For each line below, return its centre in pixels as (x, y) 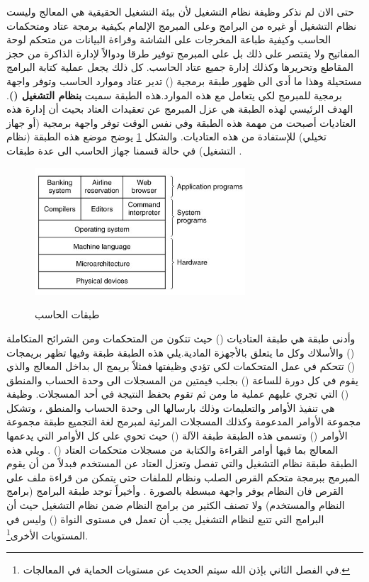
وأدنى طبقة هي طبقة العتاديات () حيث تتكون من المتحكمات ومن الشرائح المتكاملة (181, 338)
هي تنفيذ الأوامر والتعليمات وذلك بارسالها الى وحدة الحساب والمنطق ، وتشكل (171, 407)
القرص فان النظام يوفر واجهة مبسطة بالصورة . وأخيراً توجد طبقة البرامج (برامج (175, 491)
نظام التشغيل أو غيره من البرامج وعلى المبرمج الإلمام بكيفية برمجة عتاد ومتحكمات (182, 25)
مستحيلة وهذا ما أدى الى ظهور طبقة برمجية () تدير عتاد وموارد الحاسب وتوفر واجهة (184, 80)
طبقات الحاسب (67, 314)
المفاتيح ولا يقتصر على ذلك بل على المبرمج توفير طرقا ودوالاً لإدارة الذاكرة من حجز (183, 53)
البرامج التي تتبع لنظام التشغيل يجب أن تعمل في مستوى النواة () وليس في (165, 519)
